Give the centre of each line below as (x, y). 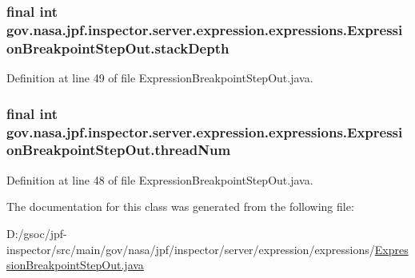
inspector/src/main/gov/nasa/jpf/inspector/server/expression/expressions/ (191, 249)
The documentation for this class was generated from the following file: (180, 207)
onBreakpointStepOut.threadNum (119, 150)
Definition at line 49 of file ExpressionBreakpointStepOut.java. (160, 78)
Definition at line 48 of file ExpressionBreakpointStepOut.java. (160, 179)
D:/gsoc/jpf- (37, 233)
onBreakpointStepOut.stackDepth (118, 48)
